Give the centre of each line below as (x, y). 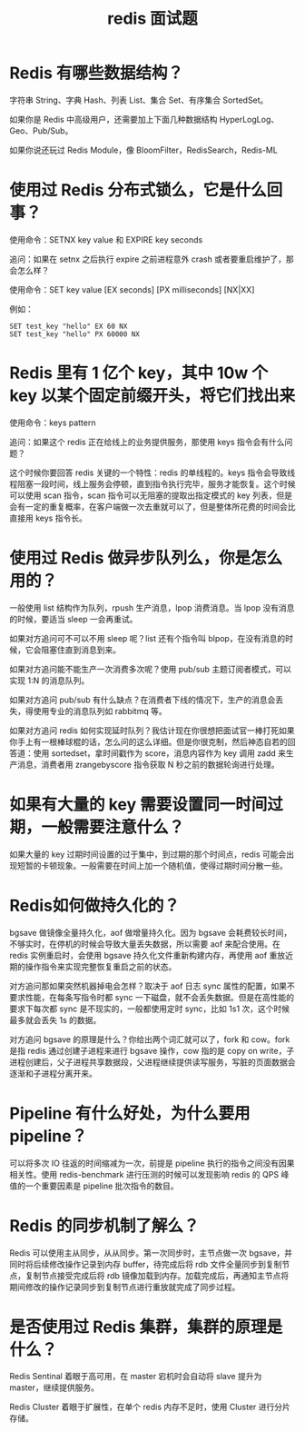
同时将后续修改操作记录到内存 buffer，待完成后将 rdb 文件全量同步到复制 (146, 1264)
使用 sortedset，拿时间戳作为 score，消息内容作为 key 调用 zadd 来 (160, 753)
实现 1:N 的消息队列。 (49, 680)
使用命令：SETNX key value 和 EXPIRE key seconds (106, 239)
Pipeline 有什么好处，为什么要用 (130, 1113)
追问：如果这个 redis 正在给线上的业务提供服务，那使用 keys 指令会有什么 (147, 442)
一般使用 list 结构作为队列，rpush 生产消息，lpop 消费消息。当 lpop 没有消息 (152, 607)
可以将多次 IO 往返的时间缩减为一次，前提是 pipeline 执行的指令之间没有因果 (152, 1163)
